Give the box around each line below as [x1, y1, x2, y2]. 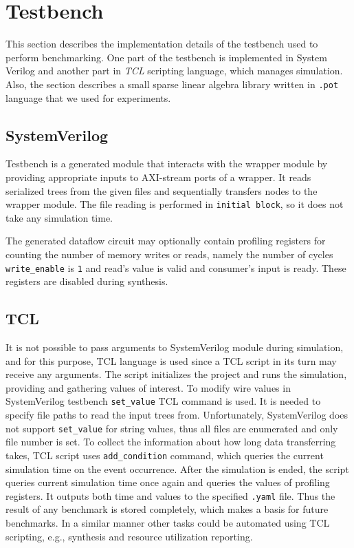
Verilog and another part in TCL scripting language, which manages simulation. [5, 63, 343, 78]
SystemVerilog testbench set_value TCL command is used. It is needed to [5, 394, 321, 408]
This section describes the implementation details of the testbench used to [5, 36, 318, 51]
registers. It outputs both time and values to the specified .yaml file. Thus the [5, 488, 335, 503]
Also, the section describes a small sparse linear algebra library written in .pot [5, 76, 339, 91]
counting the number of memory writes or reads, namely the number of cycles [5, 246, 333, 261]
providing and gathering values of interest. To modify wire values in [5, 380, 291, 394]
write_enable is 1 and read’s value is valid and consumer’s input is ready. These [5, 260, 346, 275]
